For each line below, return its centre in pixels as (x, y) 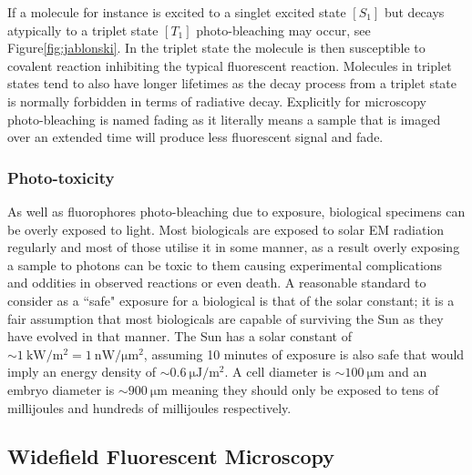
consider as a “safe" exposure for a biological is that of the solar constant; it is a (231, 300)
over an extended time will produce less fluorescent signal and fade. (195, 137)
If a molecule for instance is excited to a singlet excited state (177, 12)
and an (408, 372)
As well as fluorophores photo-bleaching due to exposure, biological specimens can (236, 211)
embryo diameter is (61, 389)
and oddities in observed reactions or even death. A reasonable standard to (217, 283)
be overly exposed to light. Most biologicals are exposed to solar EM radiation (226, 229)
